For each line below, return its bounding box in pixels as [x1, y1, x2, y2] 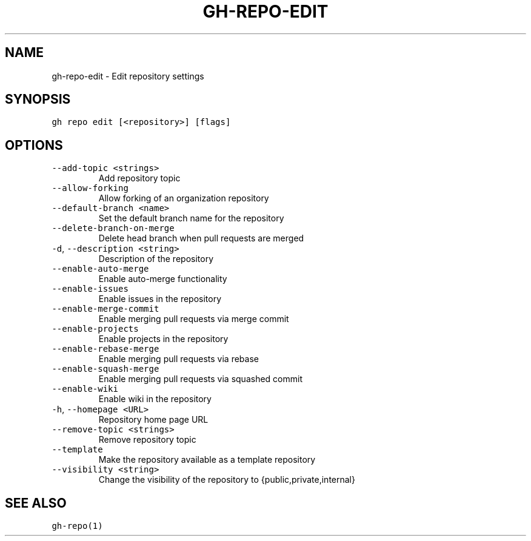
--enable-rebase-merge [52, 344, 159, 354]
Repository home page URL [98, 414, 209, 425]
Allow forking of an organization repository [98, 193, 269, 204]
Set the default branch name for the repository [98, 213, 284, 224]
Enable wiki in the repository [98, 394, 212, 405]
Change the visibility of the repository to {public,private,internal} [98, 474, 355, 485]
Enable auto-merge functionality [98, 274, 227, 284]
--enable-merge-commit [52, 304, 159, 314]
